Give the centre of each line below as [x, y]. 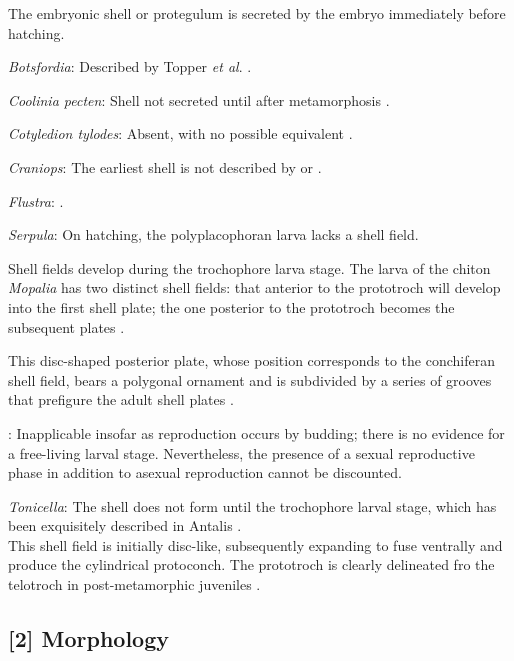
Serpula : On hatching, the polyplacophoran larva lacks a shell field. [213, 234]
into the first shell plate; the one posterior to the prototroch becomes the [231, 306]
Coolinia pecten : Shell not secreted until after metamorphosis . [199, 99]
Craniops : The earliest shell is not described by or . [165, 166]
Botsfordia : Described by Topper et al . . [130, 66]
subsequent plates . [66, 326]
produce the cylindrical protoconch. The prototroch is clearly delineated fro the [251, 564]
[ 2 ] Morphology [88, 638]
